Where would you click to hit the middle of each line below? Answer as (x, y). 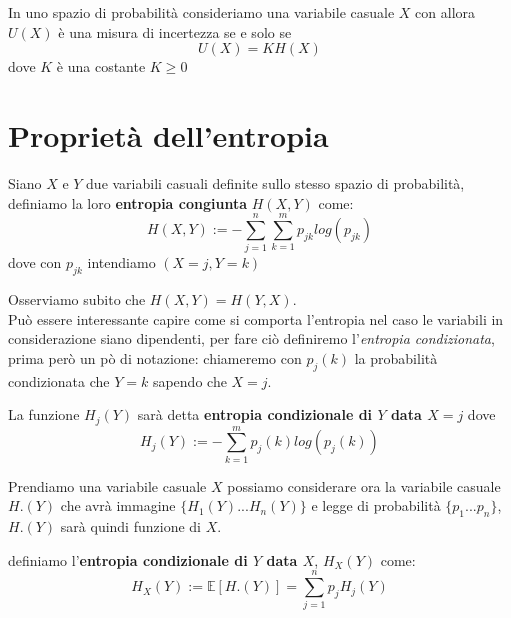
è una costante (101, 66)
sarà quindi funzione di (130, 526)
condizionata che (59, 380)
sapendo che (189, 380)
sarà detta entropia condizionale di (255, 414)
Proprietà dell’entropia (168, 134)
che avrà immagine (118, 505)
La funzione (44, 414)
